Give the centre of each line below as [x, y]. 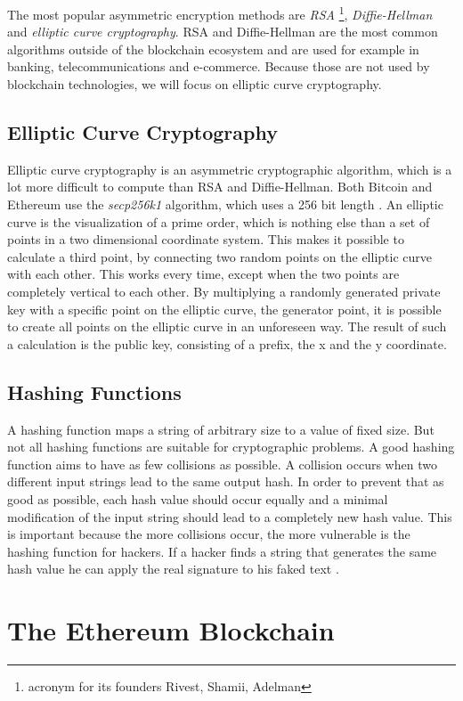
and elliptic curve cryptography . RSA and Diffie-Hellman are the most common [223, 32]
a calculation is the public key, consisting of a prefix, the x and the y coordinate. [227, 343]
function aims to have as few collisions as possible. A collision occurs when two [222, 464]
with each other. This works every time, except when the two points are [203, 274]
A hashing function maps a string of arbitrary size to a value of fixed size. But [221, 429]
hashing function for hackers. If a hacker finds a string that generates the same [222, 551]
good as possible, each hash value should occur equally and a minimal [198, 498]
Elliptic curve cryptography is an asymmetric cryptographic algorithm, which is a [230, 169]
